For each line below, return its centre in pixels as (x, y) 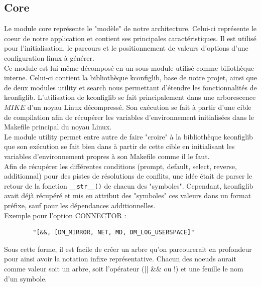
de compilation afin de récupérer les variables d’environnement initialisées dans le (129, 117)
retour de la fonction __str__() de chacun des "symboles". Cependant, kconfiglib (129, 185)
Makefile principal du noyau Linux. (58, 127)
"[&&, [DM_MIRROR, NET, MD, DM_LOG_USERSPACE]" (114, 233)
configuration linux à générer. (49, 57)
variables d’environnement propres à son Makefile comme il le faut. (107, 156)
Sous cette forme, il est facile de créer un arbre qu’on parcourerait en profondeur (128, 249)
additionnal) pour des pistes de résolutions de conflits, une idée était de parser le (128, 176)
